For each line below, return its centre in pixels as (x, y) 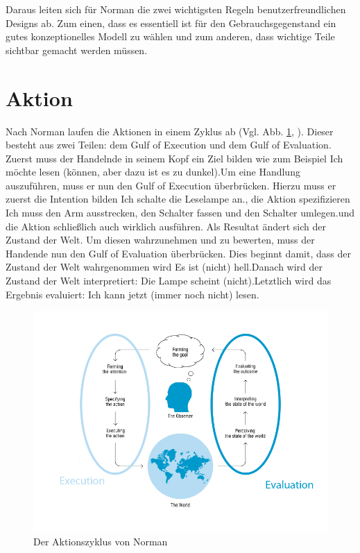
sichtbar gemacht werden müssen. (77, 50)
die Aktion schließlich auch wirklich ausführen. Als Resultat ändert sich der (166, 226)
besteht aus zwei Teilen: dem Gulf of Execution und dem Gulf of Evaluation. (169, 145)
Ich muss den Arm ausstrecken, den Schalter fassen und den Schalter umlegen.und (180, 213)
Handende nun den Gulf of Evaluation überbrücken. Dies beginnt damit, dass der (178, 253)
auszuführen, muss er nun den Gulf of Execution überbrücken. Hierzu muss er (171, 185)
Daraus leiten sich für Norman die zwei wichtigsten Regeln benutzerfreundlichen (176, 9)
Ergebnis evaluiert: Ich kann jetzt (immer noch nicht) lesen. (132, 294)
